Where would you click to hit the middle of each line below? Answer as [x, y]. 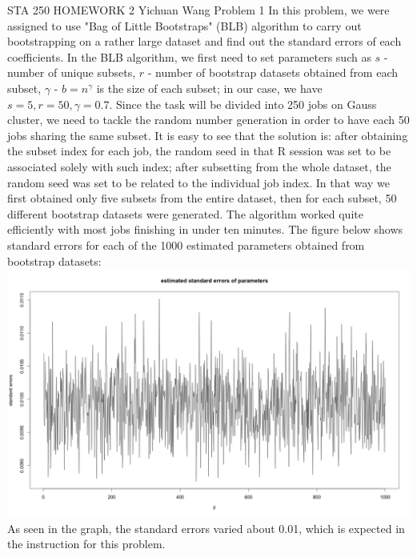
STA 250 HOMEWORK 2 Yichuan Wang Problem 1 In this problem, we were [198, 10]
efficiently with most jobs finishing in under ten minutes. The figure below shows [205, 229]
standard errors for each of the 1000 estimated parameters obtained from [186, 244]
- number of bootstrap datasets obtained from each [273, 72]
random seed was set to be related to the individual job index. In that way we [198, 182]
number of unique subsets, [72, 72]
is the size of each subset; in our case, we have [209, 88]
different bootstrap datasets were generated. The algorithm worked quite [185, 213]
